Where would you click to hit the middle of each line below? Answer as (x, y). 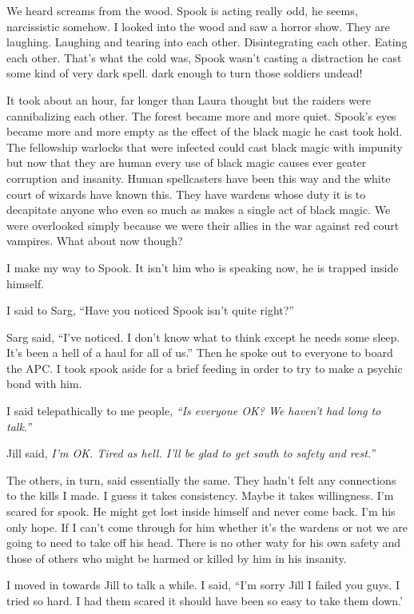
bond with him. (44, 384)
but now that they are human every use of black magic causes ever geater (187, 162)
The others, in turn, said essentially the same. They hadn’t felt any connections (201, 479)
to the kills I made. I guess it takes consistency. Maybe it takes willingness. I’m (200, 495)
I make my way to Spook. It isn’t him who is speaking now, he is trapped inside (203, 267)
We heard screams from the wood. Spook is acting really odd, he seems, (182, 10)
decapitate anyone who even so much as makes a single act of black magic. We (199, 210)
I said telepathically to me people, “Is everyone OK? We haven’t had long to (194, 411)
